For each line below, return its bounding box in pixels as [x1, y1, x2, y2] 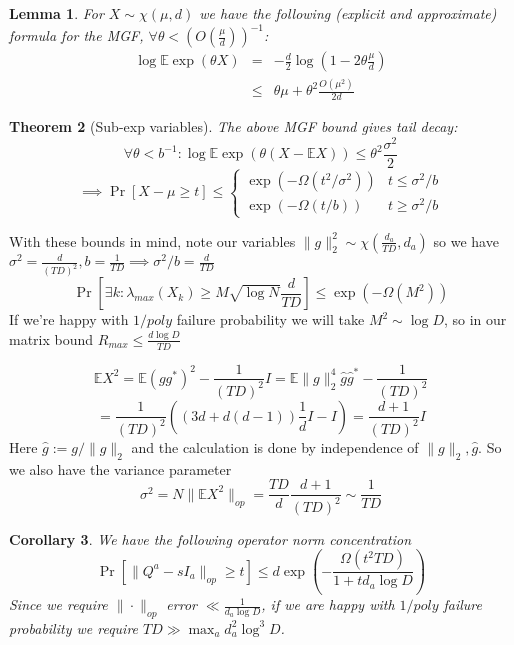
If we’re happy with [9, 309, 129, 330]
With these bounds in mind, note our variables [9, 230, 296, 251]
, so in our [444, 309, 507, 330]
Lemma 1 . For [9, 3, 104, 23]
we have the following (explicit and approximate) [199, 3, 497, 23]
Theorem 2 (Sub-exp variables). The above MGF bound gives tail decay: [9, 116, 458, 137]
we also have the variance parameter [9, 458, 232, 479]
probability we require [9, 617, 139, 638]
